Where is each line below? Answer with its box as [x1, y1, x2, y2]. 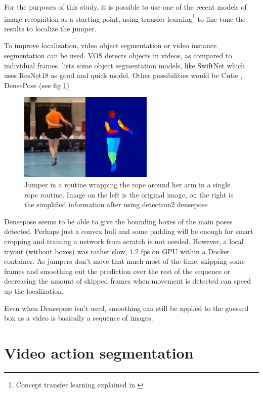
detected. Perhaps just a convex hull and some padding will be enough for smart [4, 226, 253, 237]
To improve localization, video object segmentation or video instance [4, 40, 217, 51]
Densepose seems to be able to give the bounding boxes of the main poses [4, 216, 233, 226]
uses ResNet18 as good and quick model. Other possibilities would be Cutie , [4, 70, 243, 81]
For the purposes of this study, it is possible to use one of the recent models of [4, 2, 247, 12]
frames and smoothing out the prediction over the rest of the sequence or [4, 265, 231, 276]
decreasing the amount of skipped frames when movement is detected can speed [4, 276, 251, 286]
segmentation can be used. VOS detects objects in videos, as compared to [4, 50, 232, 61]
